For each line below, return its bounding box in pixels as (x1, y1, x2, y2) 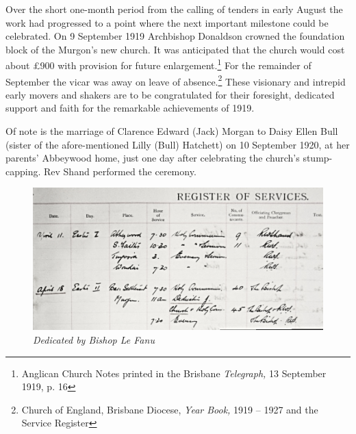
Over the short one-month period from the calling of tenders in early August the (5, 2, 343, 16)
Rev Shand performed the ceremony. (44, 164, 196, 178)
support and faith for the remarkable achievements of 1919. (5, 101, 255, 115)
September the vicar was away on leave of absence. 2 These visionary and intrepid (5, 72, 346, 88)
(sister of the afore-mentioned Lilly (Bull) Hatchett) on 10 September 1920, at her (5, 137, 350, 151)
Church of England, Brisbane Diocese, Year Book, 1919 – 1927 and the (21, 402, 318, 416)
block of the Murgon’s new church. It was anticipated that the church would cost (5, 42, 345, 56)
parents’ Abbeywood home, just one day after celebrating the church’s (5, 151, 300, 165)
